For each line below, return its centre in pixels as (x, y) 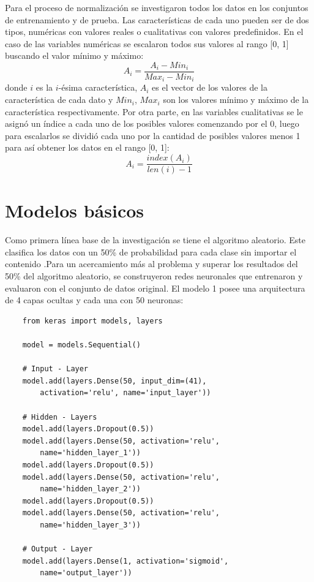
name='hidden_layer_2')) (90, 489)
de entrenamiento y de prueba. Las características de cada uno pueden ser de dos (157, 19)
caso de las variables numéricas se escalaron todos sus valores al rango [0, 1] (147, 43)
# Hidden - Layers (60, 417)
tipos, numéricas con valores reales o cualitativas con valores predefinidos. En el (154, 32)
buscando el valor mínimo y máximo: (74, 55)
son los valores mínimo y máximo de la (236, 100)
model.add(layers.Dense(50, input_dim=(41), (114, 381)
